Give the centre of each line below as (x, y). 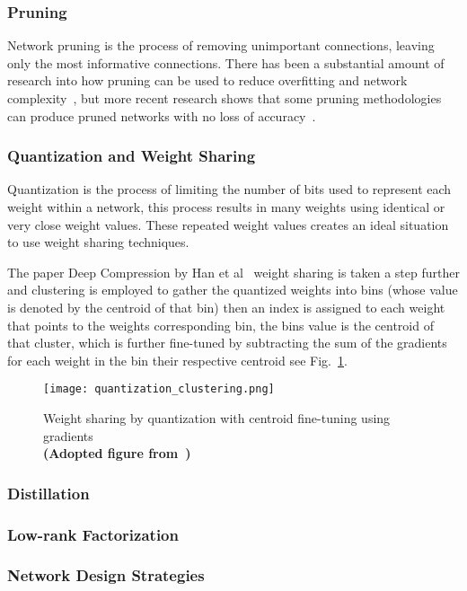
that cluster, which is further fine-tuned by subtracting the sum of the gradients (227, 343)
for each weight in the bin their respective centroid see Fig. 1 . (177, 360)
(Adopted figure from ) (117, 453)
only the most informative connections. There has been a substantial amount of (226, 62)
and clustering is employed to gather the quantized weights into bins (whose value (233, 290)
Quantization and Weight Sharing (132, 156)
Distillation (48, 493)
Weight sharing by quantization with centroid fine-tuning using (217, 418)
